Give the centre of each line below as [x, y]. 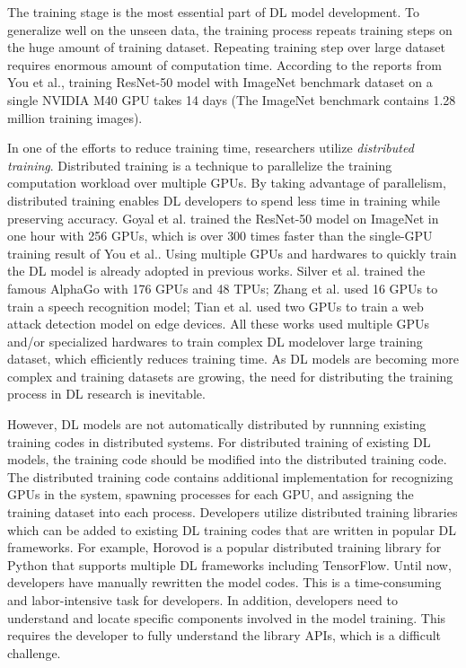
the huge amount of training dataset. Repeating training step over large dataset [226, 47]
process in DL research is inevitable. [106, 394]
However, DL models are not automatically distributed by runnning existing [217, 424]
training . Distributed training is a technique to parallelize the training [200, 165]
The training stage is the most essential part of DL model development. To [213, 12]
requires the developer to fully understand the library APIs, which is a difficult [224, 635]
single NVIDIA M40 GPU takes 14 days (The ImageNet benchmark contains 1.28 [232, 99]
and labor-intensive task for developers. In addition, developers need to [202, 600]
